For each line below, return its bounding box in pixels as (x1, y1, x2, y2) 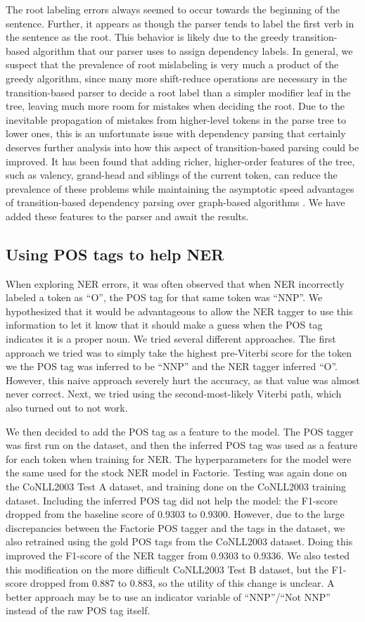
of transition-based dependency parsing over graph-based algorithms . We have (6, 195, 345, 210)
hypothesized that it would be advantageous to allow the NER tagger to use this (6, 303, 353, 318)
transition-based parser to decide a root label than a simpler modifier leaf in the (6, 84, 351, 99)
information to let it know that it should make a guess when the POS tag (6, 317, 323, 332)
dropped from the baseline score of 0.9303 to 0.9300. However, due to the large (6, 507, 345, 521)
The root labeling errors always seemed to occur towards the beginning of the (6, 2, 340, 16)
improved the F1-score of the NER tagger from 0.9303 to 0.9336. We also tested (6, 547, 350, 562)
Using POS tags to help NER (6, 243, 224, 265)
